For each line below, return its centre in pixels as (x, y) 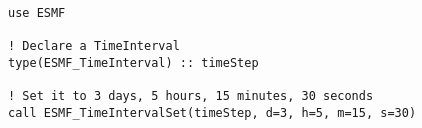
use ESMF (37, 13)
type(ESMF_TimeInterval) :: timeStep (133, 62)
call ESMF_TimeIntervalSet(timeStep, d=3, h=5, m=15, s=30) (212, 112)
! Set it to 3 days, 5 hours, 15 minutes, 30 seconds (191, 96)
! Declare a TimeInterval (94, 46)
